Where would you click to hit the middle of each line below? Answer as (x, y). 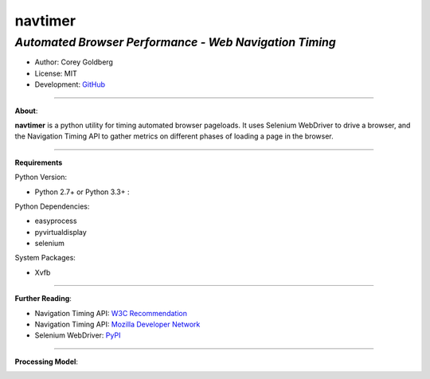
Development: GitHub (70, 84)
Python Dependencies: (52, 206)
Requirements (39, 162)
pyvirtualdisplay (61, 232)
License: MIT (56, 73)
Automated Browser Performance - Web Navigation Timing (175, 42)
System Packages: (45, 258)
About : (26, 111)
